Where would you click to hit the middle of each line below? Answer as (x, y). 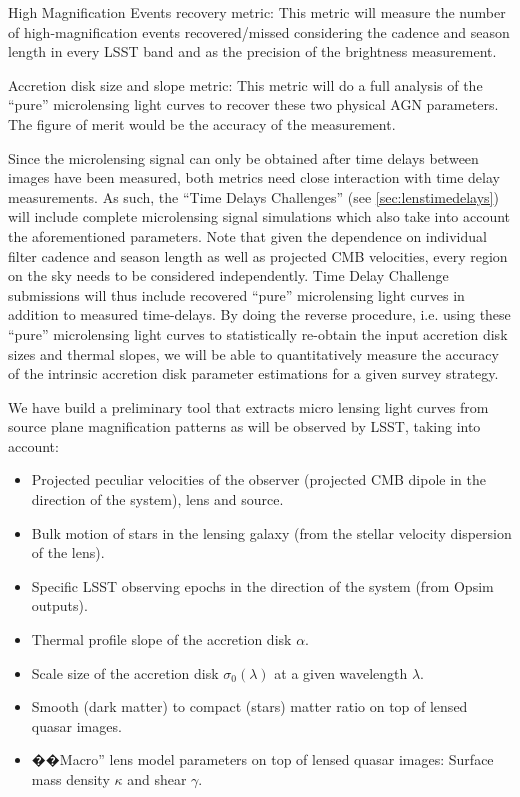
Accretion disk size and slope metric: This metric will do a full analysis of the (245, 84)
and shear (157, 779)
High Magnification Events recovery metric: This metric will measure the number (257, 12)
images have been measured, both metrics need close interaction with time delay (254, 177)
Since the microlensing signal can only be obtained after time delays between (243, 157)
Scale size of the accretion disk (125, 672)
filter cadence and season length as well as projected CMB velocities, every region (258, 255)
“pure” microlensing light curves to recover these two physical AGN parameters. (253, 104)
